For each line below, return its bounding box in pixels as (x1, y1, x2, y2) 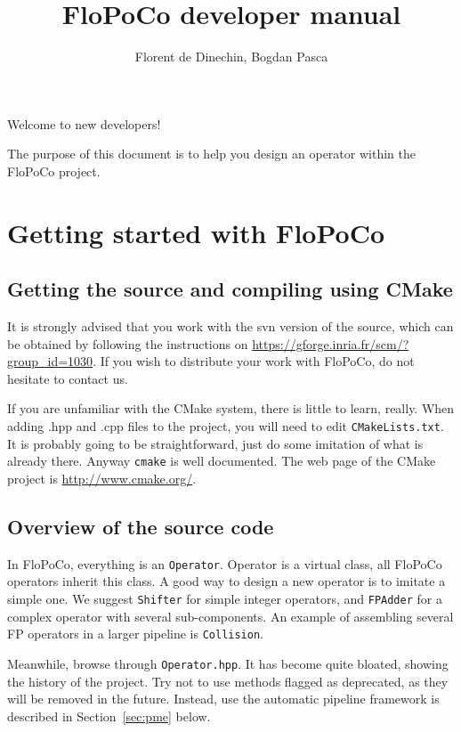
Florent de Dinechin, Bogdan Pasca (134, 47, 328, 66)
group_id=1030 (7, 352, 93, 370)
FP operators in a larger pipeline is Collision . (7, 624, 264, 643)
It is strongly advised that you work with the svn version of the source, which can (7, 317, 454, 336)
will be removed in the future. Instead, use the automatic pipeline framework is (7, 689, 440, 708)
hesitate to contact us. (7, 369, 128, 387)
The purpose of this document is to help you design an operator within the (7, 144, 416, 163)
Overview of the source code (7, 512, 274, 540)
